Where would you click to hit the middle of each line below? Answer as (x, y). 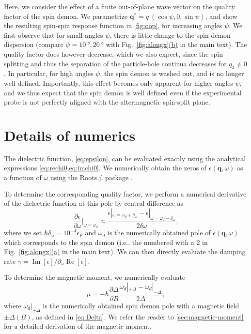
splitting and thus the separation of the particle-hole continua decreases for (115, 63)
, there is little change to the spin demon (170, 35)
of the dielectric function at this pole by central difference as (94, 203)
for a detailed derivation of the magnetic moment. (78, 326)
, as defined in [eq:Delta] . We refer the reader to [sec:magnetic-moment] (138, 316)
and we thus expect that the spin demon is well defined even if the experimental (123, 92)
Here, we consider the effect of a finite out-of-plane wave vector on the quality (119, 6)
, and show (221, 16)
